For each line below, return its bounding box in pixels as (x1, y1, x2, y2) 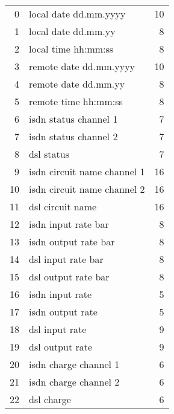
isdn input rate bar (29, 217, 109, 231)
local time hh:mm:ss (29, 42, 114, 56)
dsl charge (29, 392, 71, 406)
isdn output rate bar (29, 234, 115, 248)
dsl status (29, 147, 69, 161)
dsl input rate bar (29, 252, 104, 266)
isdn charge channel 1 (29, 357, 120, 371)
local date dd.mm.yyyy (29, 7, 126, 21)
